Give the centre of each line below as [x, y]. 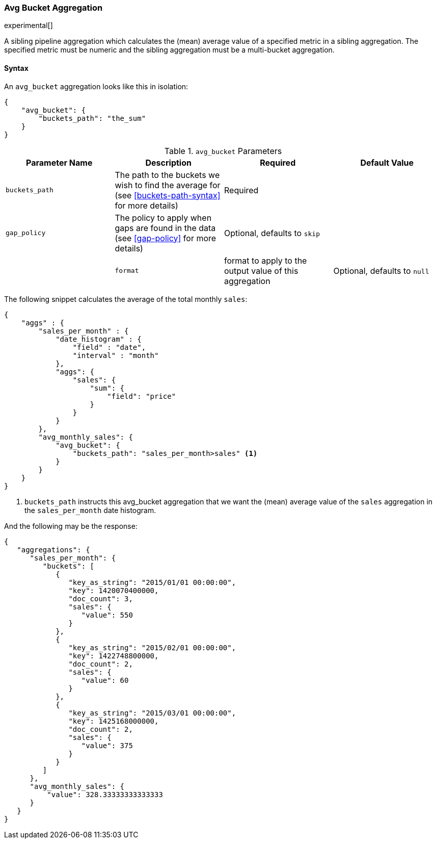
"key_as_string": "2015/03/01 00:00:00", [152, 713]
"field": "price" [142, 396]
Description [168, 162]
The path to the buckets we [167, 175]
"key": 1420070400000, [114, 590]
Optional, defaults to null [381, 271]
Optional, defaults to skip [272, 233]
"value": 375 [107, 745]
